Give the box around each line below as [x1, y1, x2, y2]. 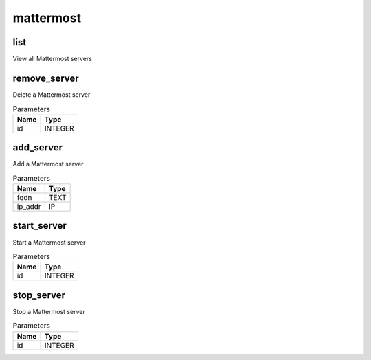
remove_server [12, 72, 79, 84]
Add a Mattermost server [12, 160, 84, 168]
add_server [12, 142, 63, 154]
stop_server [12, 289, 65, 301]
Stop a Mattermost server [12, 307, 85, 315]
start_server [12, 220, 67, 232]
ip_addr [16, 202, 41, 212]
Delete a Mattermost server [12, 90, 91, 99]
